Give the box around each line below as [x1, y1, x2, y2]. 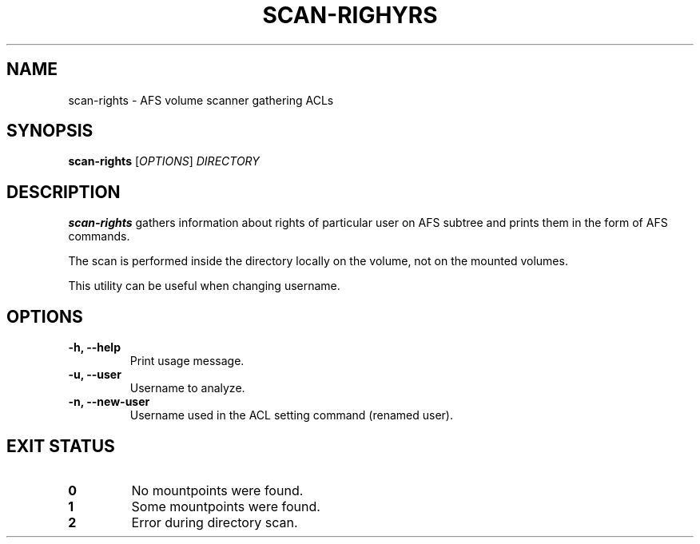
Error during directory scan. [131, 514, 298, 530]
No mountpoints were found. [131, 482, 304, 498]
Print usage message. [129, 354, 245, 368]
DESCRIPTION [6, 181, 121, 202]
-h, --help [68, 340, 121, 355]
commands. [68, 229, 130, 244]
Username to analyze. [129, 381, 245, 395]
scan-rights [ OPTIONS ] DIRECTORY [68, 154, 260, 169]
